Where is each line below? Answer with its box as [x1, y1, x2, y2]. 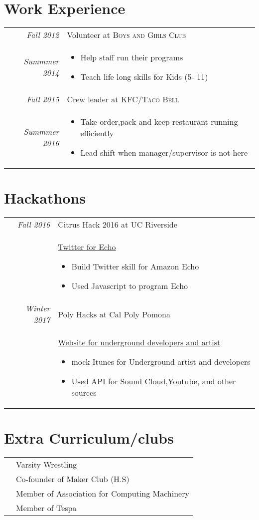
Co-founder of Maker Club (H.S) [16, 473, 129, 485]
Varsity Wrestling [16, 459, 77, 471]
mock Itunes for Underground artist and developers [71, 356, 251, 368]
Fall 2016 [17, 219, 50, 231]
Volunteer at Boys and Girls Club [67, 29, 186, 41]
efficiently [80, 127, 114, 139]
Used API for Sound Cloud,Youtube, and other [71, 375, 236, 387]
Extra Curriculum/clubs [4, 428, 174, 448]
